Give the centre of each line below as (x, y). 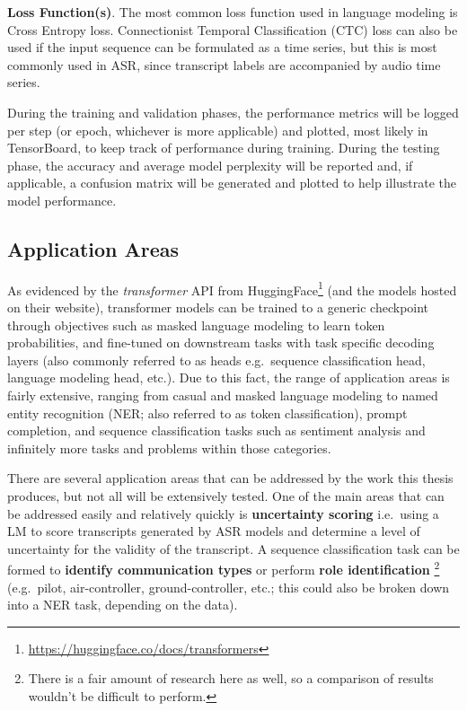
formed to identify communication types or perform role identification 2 (224, 568)
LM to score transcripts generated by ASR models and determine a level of (214, 531)
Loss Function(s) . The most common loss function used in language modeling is (233, 12)
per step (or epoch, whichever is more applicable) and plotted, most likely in (218, 130)
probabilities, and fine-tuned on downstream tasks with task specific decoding (221, 342)
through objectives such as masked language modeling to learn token (196, 325)
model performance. (62, 200)
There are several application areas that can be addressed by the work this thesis (230, 478)
